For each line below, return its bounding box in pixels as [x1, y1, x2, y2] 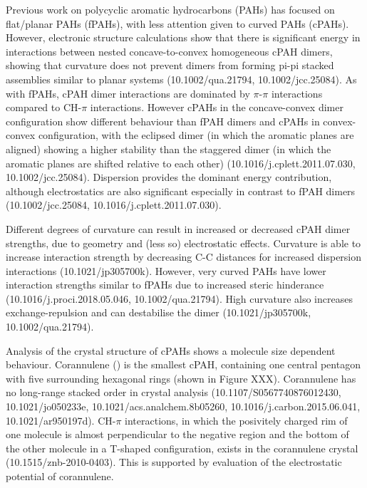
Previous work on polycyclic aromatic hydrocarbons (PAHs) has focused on [6, 2, 335, 16]
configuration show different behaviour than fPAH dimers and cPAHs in [6, 113, 320, 128]
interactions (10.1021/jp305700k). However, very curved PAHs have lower [6, 263, 326, 278]
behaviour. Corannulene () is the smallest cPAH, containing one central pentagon [6, 357, 361, 372]
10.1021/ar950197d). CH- [6, 412, 116, 427]
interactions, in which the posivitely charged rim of [125, 412, 348, 427]
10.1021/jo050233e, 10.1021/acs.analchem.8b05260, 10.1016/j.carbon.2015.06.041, [6, 399, 361, 414]
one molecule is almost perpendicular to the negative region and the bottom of [6, 427, 349, 442]
